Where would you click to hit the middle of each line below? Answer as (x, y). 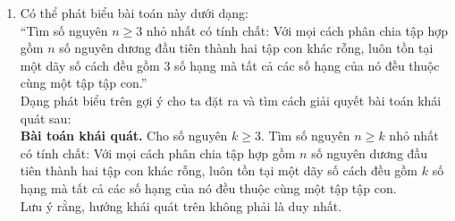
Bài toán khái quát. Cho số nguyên (124, 136)
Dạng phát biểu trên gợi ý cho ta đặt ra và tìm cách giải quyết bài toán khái (231, 100)
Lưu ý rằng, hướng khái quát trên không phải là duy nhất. (181, 205)
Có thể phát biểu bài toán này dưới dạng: (134, 13)
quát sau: (46, 118)
